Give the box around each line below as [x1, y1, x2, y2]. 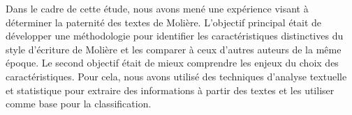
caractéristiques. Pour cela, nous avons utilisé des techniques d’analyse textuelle [6, 69, 347, 83]
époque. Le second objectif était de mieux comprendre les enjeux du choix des [6, 55, 339, 70]
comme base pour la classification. [6, 96, 152, 111]
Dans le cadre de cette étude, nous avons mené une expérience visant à [6, 1, 309, 15]
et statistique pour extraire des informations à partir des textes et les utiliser [6, 82, 335, 97]
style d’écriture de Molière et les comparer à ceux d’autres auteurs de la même [6, 42, 342, 56]
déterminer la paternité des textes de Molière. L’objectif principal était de [6, 15, 322, 29]
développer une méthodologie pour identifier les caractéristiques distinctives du [6, 28, 344, 43]
